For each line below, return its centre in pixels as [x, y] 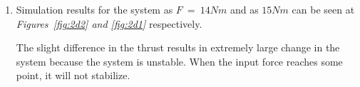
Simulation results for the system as [94, 9]
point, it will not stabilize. [73, 75]
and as [244, 9]
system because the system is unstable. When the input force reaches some [179, 61]
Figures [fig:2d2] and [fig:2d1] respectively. [109, 23]
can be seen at [323, 9]
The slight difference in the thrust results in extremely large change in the [178, 47]
